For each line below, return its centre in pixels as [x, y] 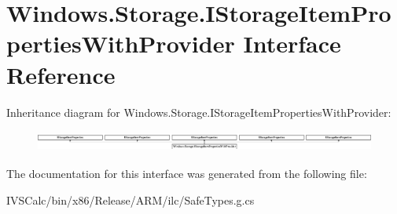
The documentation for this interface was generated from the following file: [187, 173]
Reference [61, 74]
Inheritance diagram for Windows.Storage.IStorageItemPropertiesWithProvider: [199, 112]
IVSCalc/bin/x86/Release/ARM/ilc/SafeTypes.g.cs [130, 199]
